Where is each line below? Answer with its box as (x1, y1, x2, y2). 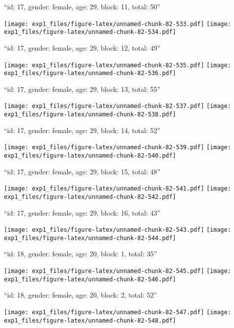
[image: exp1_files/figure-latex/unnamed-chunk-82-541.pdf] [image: (4, 185, 231, 192)
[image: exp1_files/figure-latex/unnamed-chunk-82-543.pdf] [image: (4, 226, 231, 234)
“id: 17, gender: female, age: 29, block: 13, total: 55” (4, 83, 160, 94)
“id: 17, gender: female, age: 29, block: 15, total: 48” (4, 166, 160, 176)
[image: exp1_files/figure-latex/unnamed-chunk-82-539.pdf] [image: (4, 144, 231, 151)
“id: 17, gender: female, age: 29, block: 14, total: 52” (4, 125, 160, 135)
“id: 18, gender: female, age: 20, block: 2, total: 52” (4, 290, 157, 300)
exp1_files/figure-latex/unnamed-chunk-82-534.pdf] (4, 28, 176, 36)
